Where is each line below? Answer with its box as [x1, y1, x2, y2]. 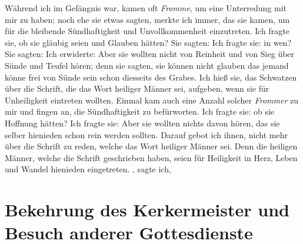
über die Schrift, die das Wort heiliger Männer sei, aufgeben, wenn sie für [5, 82, 269, 95]
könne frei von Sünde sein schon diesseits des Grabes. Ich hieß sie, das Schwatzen [5, 71, 297, 83]
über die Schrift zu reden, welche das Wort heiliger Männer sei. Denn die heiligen [5, 140, 298, 152]
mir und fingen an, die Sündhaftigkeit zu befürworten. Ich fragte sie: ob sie [5, 105, 275, 118]
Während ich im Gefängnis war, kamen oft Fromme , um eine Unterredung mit [5, 2, 287, 14]
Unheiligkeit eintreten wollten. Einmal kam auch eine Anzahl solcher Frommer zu [5, 93, 298, 106]
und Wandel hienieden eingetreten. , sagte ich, [5, 163, 171, 175]
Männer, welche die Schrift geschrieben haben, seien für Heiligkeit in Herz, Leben [5, 151, 298, 163]
